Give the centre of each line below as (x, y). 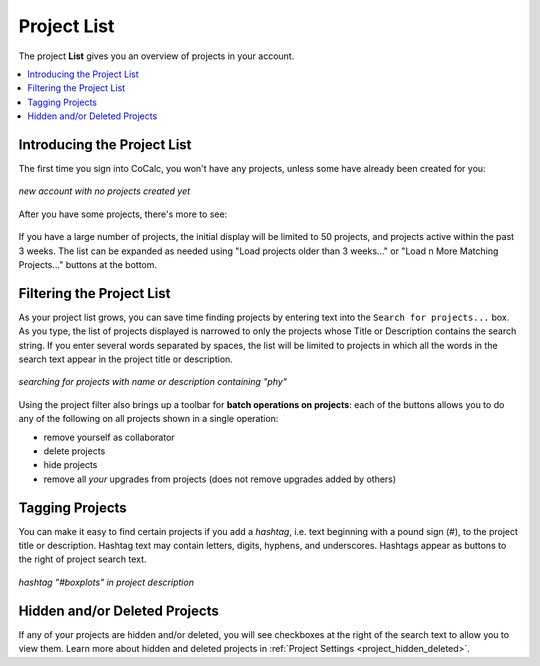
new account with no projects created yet (104, 191)
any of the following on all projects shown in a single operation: (148, 419)
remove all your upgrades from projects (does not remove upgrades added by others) (220, 479)
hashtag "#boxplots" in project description (106, 582)
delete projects (74, 451)
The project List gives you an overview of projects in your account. (156, 56)
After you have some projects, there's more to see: (123, 214)
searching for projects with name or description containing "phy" (152, 382)
